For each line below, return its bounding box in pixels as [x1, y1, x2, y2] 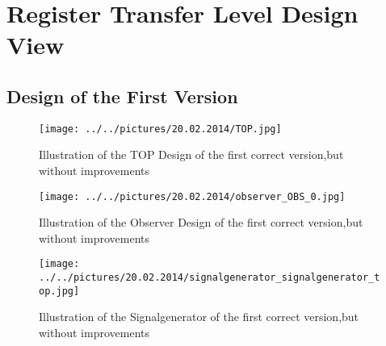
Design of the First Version [6, 83, 238, 108]
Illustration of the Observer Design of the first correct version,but [39, 214, 363, 231]
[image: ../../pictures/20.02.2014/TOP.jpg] [39, 123, 282, 135]
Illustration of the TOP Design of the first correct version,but [39, 146, 344, 163]
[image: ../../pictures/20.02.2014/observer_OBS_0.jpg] [39, 190, 346, 202]
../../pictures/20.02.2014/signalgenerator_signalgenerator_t [39, 272, 380, 284]
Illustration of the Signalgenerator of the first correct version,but [39, 308, 359, 325]
